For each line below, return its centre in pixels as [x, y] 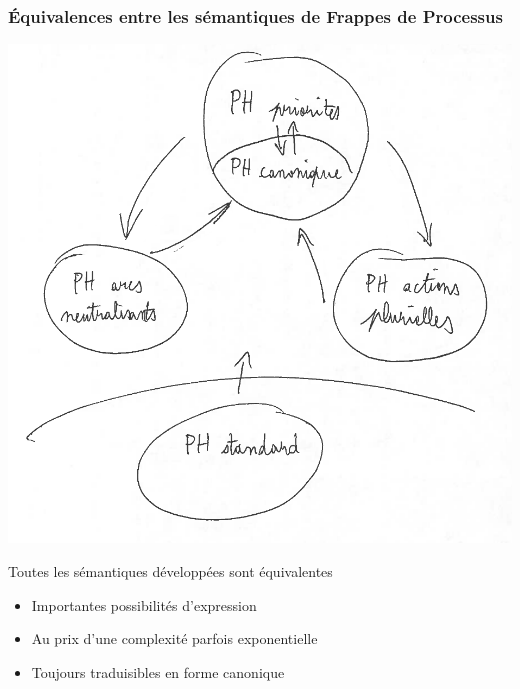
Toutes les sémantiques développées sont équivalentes [170, 570]
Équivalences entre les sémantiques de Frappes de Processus [255, 15]
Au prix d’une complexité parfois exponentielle [174, 638]
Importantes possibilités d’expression [144, 604]
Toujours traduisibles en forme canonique [158, 671]
